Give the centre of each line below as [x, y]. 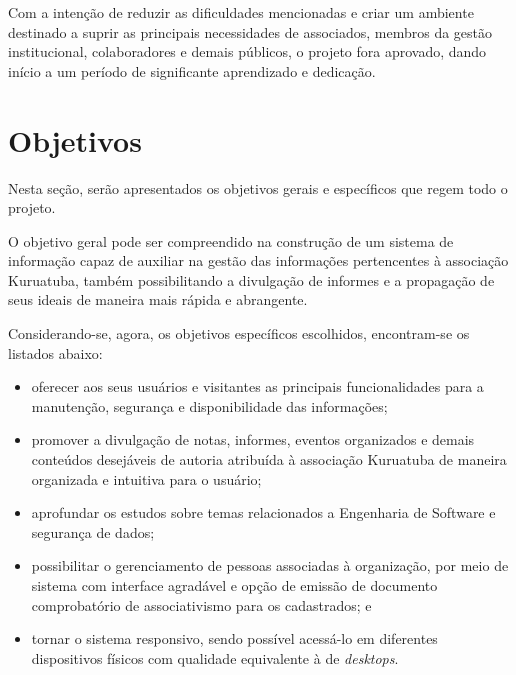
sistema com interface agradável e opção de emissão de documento [234, 585]
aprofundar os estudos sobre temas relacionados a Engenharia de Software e [263, 512]
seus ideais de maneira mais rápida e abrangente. [158, 299]
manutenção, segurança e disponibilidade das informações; [209, 405]
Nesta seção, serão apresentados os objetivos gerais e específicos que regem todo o [258, 187]
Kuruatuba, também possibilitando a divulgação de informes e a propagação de [251, 279]
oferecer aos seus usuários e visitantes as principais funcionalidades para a [257, 386]
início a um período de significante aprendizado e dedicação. [192, 70]
